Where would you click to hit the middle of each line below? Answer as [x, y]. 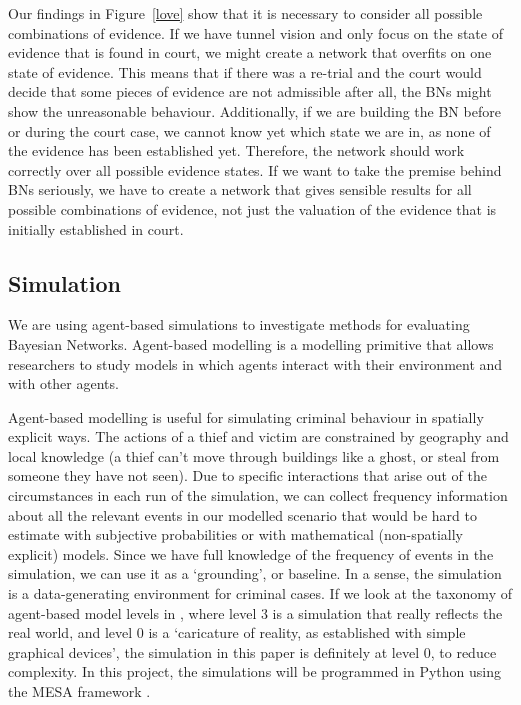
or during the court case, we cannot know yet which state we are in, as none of [249, 130]
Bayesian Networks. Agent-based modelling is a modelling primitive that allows [251, 343]
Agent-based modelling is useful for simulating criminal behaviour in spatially [246, 416]
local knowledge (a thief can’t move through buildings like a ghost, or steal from [254, 455]
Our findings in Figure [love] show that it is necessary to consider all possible [245, 13]
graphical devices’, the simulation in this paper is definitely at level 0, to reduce [252, 651]
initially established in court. [96, 228]
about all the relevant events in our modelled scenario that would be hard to [242, 514]
